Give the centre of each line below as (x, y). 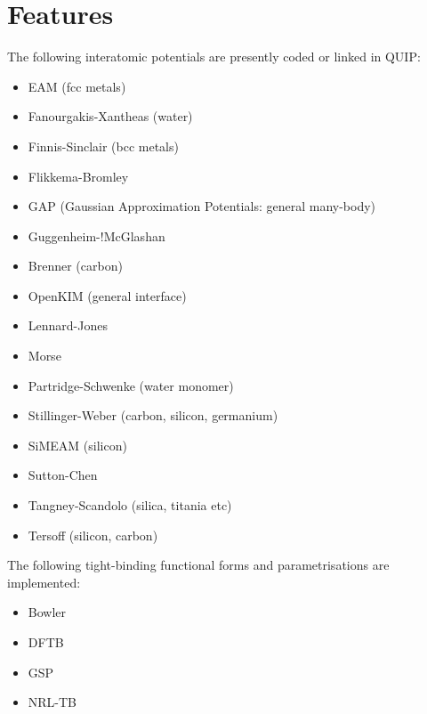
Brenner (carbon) (75, 266)
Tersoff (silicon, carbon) (93, 535)
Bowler (47, 612)
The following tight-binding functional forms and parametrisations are (198, 565)
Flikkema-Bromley (78, 176)
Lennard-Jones (68, 325)
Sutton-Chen (63, 475)
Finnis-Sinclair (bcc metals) (103, 146)
